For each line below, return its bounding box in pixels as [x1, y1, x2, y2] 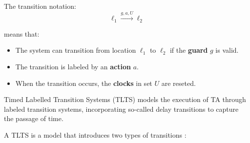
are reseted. [161, 78, 196, 88]
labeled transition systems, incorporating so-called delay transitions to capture [4, 103, 239, 114]
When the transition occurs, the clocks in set [15, 78, 152, 88]
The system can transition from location [15, 45, 136, 55]
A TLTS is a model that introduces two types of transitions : [4, 130, 187, 140]
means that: [4, 28, 40, 39]
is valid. [215, 45, 239, 55]
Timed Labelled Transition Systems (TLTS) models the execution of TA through [4, 94, 246, 104]
